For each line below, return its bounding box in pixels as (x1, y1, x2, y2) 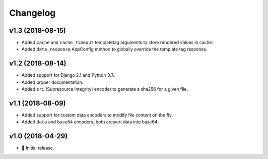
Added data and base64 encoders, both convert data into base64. (21, 119, 159, 125)
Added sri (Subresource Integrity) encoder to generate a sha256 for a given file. (21, 86, 188, 92)
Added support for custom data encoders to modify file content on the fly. (21, 112, 173, 118)
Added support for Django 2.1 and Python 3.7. (21, 72, 115, 78)
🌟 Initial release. (21, 145, 55, 151)
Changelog (9, 7, 56, 18)
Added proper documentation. (21, 79, 84, 85)
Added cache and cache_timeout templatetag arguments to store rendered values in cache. (21, 40, 213, 46)
